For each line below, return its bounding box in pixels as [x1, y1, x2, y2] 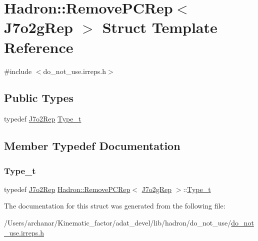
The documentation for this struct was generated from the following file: [4, 200, 225, 211]
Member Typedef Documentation [4, 138, 180, 153]
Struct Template [102, 17, 217, 37]
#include [4, 65, 32, 76]
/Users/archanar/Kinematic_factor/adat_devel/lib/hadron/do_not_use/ [4, 217, 231, 228]
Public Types [4, 90, 74, 105]
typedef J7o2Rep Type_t [4, 113, 81, 124]
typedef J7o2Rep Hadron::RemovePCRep [4, 183, 130, 194]
